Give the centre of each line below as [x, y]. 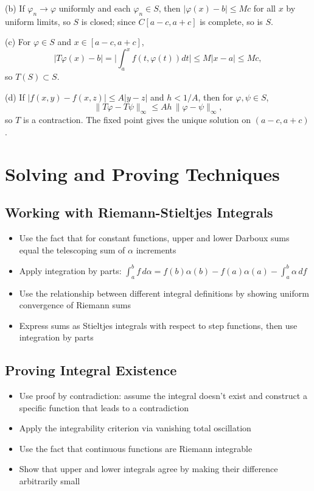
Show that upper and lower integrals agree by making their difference [148, 469]
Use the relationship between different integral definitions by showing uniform [164, 293]
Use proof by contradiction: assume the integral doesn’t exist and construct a [163, 396]
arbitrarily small [50, 481]
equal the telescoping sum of [72, 249]
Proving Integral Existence [91, 370]
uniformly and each [95, 8]
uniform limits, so [38, 21]
